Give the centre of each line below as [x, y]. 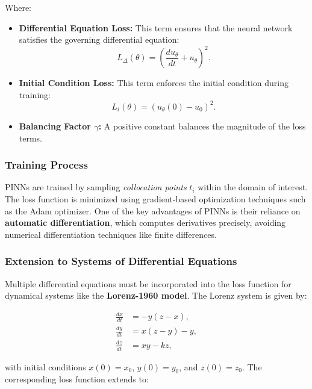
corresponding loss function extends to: [77, 379]
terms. [31, 138]
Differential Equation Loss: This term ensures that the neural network [156, 27]
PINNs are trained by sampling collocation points [96, 187]
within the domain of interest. [253, 187]
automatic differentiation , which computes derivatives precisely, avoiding [145, 223]
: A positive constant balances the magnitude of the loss [202, 126]
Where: [18, 7]
